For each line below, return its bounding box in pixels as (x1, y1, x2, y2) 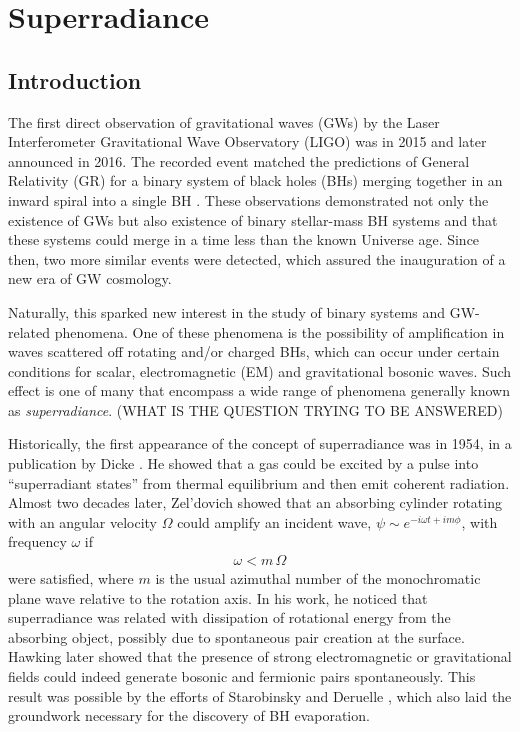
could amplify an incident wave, (177, 511, 372, 532)
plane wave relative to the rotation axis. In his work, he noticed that (8, 587, 428, 608)
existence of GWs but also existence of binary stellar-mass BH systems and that (8, 209, 498, 230)
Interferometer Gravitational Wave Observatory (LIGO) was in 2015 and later (8, 131, 487, 152)
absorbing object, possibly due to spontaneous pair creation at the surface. (8, 626, 465, 647)
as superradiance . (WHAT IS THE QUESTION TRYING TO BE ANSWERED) (8, 399, 503, 420)
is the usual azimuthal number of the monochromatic (155, 568, 481, 589)
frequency (8, 531, 67, 552)
